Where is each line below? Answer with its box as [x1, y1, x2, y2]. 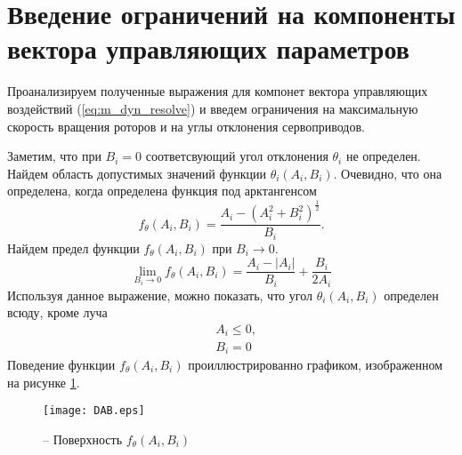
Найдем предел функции [7, 238, 140, 257]
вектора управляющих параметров [7, 30, 409, 67]
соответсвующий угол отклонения [145, 147, 328, 165]
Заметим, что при [7, 147, 101, 165]
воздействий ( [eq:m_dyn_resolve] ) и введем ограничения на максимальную [7, 99, 418, 117]
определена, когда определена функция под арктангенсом [7, 181, 317, 200]
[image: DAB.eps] [43, 404, 145, 418]
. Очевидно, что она [333, 164, 442, 182]
